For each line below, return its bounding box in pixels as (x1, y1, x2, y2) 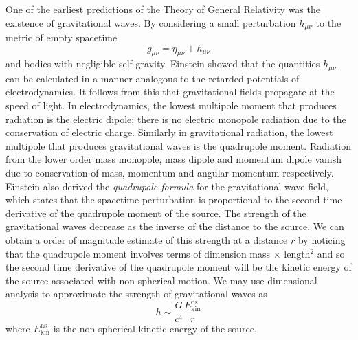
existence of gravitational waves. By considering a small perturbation (5, 15, 296, 30)
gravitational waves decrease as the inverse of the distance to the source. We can (5, 219, 344, 234)
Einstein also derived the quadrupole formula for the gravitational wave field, (5, 179, 328, 193)
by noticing (298, 233, 346, 247)
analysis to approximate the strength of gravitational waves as (5, 286, 267, 301)
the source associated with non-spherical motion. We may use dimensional (5, 273, 317, 287)
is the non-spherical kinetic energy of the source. (53, 321, 257, 335)
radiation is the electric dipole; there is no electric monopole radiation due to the (5, 111, 346, 126)
